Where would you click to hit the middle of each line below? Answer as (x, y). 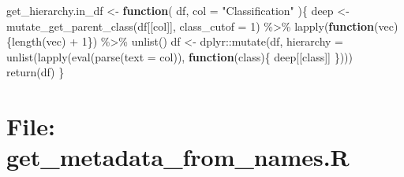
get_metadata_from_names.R (178, 157)
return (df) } (36, 72)
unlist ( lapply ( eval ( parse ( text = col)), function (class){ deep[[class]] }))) (180, 56)
